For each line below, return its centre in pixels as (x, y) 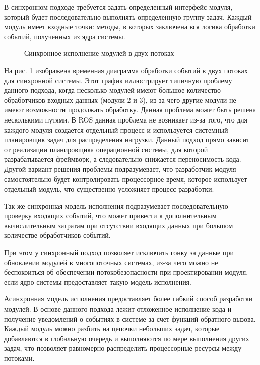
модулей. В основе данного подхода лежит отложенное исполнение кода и (118, 309)
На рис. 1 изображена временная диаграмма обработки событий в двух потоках (126, 70)
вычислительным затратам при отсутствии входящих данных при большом (119, 225)
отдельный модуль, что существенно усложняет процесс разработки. (109, 189)
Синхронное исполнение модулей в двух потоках (99, 53)
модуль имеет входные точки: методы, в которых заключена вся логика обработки (130, 26)
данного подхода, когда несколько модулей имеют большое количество (112, 90)
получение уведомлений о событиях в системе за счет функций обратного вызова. (130, 318)
